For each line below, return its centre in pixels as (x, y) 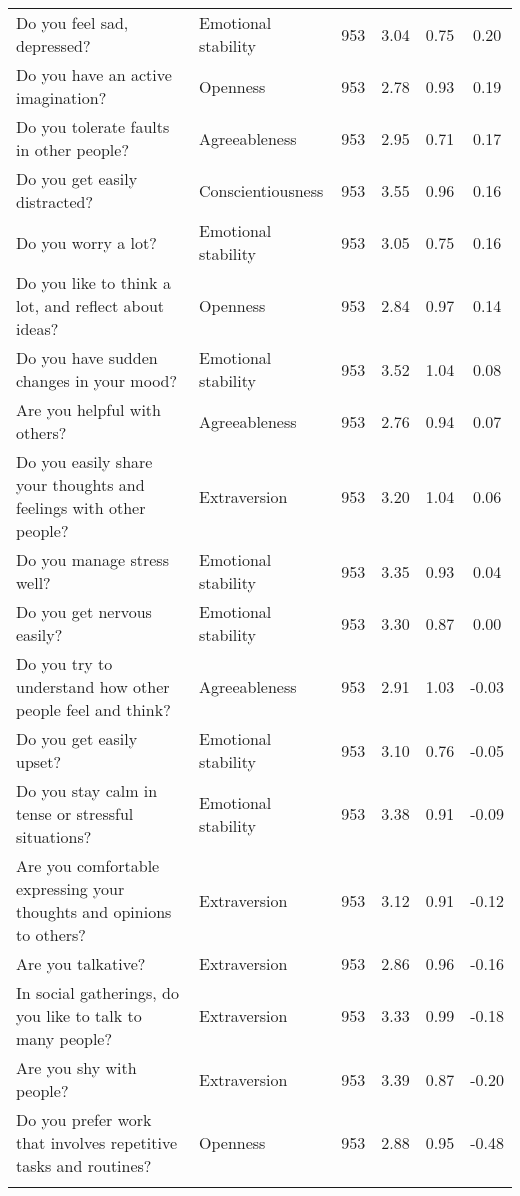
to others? (51, 934)
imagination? (61, 97)
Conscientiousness (261, 190)
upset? (38, 761)
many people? (64, 1038)
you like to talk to (79, 1015)
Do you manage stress (92, 559)
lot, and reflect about (90, 305)
